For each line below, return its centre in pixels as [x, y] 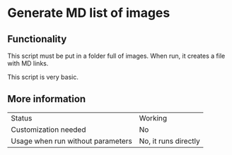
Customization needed [48, 130]
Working [153, 118]
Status [22, 118]
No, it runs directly [169, 141]
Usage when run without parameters [72, 141]
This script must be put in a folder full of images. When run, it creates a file [116, 56]
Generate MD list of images [89, 13]
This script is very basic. [43, 77]
